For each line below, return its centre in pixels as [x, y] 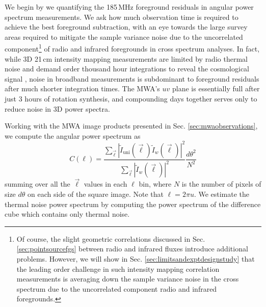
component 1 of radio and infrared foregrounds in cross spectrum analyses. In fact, [132, 48]
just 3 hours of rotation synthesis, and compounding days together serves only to [131, 98]
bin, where [155, 184]
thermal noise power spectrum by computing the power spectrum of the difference [133, 204]
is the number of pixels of [221, 184]
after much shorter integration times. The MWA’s [82, 88]
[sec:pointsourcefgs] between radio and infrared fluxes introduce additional [132, 249]
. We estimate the [222, 194]
